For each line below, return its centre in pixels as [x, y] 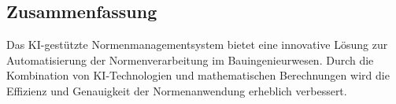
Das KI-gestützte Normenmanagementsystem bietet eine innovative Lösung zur [197, 45]
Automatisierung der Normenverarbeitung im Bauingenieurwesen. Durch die [190, 59]
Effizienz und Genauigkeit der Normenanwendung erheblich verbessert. [177, 90]
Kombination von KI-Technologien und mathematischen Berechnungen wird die [198, 75]
